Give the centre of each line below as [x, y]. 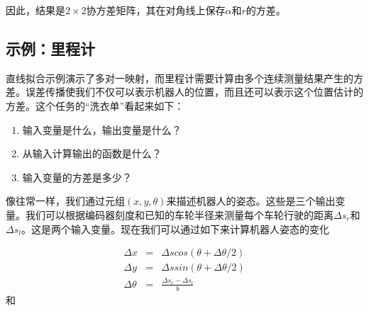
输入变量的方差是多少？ [77, 177]
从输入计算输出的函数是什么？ [92, 153]
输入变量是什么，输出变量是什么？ [102, 129]
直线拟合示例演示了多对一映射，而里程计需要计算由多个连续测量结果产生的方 [184, 78]
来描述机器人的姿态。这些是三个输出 [251, 201]
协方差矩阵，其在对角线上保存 [156, 10]
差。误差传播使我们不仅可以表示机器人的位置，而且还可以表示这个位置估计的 [184, 92]
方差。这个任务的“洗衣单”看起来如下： [95, 105]
